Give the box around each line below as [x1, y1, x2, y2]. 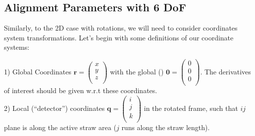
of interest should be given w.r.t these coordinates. [4, 85, 157, 96]
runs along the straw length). [121, 122, 210, 132]
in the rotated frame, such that [144, 102, 238, 113]
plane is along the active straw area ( [4, 122, 116, 132]
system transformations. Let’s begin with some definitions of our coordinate [4, 32, 234, 42]
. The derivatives [200, 66, 251, 76]
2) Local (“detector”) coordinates [4, 102, 105, 113]
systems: [4, 42, 30, 52]
